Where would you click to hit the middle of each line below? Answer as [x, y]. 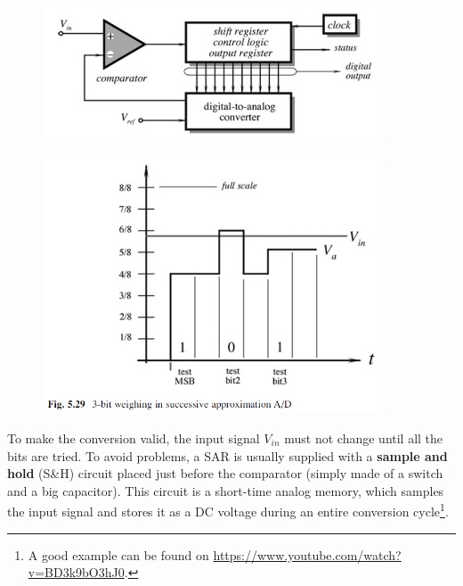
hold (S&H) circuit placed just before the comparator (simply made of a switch [225, 473]
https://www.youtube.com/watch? [307, 554]
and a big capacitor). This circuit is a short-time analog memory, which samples [226, 490]
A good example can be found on [118, 554]
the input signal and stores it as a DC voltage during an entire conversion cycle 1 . [228, 510]
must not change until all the [364, 437]
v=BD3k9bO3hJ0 [76, 572]
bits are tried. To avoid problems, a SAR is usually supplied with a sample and [227, 455]
